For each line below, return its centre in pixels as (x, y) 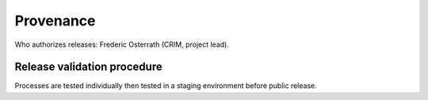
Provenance (55, 21)
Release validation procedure (88, 67)
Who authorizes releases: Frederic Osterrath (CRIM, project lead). (122, 44)
